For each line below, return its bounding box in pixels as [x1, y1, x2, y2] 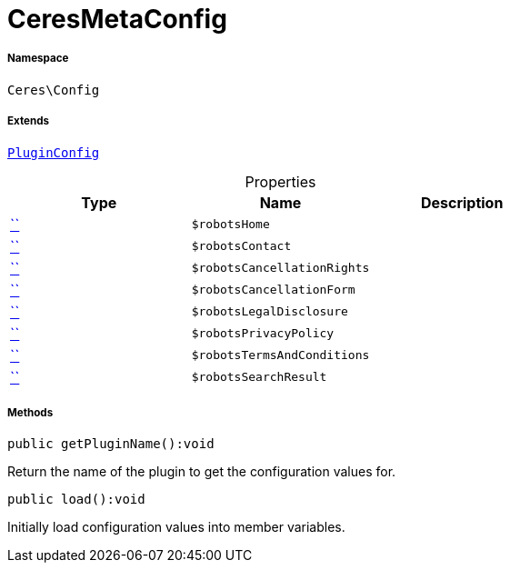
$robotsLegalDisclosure [191, 305, 348, 319]
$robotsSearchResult [191, 370, 327, 385]
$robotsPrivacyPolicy [191, 326, 335, 341]
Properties [245, 172, 316, 191]
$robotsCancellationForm [191, 283, 355, 297]
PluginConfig [7, 145, 100, 160]
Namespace [7, 52, 69, 65]
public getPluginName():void [7, 436, 215, 452]
